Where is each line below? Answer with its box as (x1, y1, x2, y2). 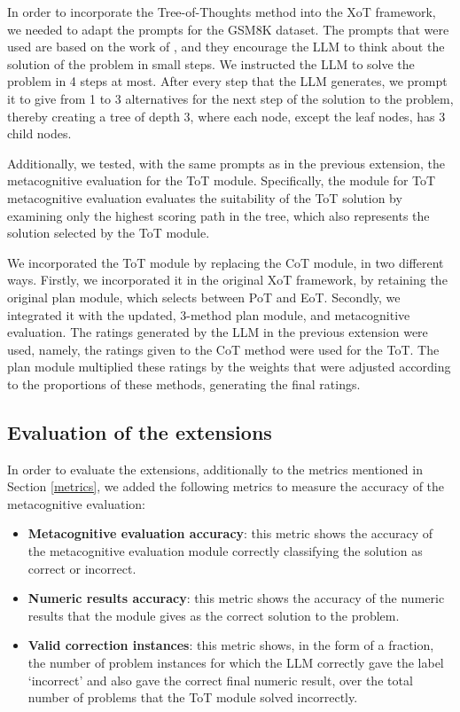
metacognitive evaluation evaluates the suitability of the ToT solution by (7, 188, 402, 207)
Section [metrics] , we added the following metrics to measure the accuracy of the (7, 477, 445, 496)
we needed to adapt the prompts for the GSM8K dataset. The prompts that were (7, 20, 449, 38)
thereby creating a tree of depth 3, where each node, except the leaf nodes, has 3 (7, 106, 446, 125)
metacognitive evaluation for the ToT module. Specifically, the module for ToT (7, 171, 436, 190)
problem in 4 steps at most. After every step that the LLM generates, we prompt (7, 72, 448, 90)
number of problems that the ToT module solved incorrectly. (27, 688, 358, 707)
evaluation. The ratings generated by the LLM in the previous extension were (7, 323, 428, 341)
